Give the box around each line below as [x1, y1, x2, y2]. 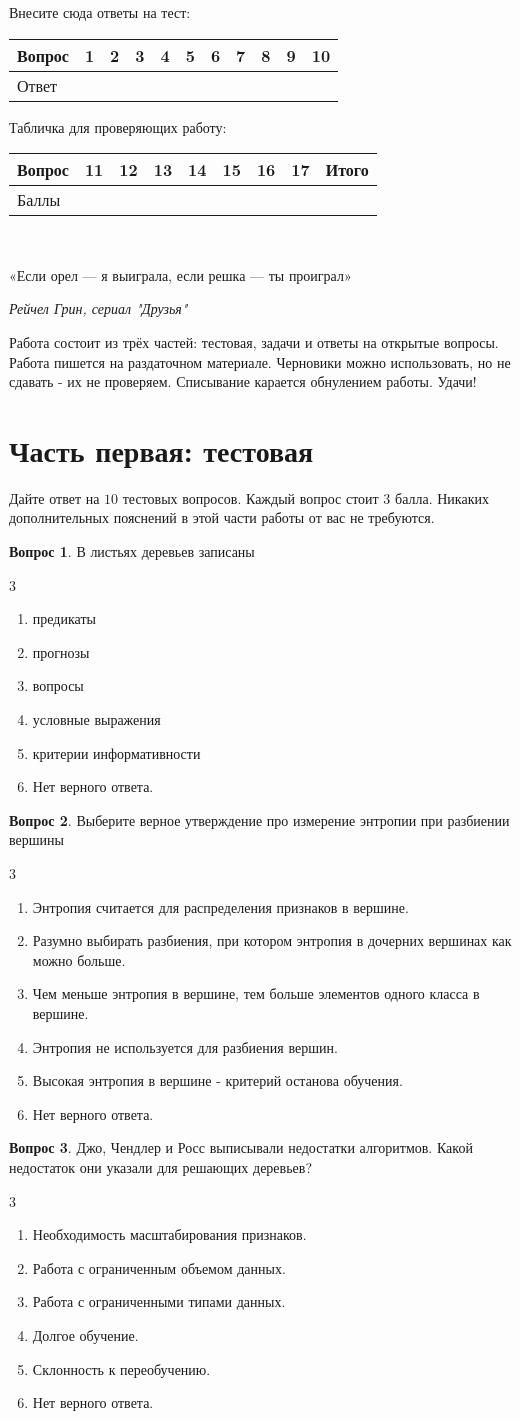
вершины [9, 829, 64, 850]
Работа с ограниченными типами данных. [32, 1291, 286, 1312]
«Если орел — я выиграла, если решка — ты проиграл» [9, 264, 352, 285]
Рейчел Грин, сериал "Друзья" [9, 298, 188, 319]
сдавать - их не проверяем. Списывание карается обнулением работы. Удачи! [9, 371, 477, 392]
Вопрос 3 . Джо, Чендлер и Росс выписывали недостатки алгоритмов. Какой [9, 1137, 473, 1158]
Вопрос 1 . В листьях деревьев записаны [9, 541, 255, 562]
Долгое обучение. [32, 1324, 139, 1345]
